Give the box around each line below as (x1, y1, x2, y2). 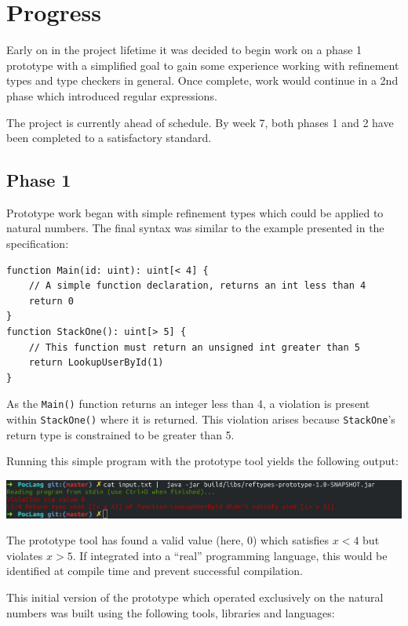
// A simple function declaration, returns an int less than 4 (28, 280, 366, 292)
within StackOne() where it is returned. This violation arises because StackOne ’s (6, 411, 395, 428)
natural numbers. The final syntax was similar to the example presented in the (6, 220, 384, 236)
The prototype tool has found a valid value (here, (6, 532, 244, 548)
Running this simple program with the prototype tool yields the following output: (6, 453, 399, 469)
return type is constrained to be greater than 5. (6, 426, 235, 442)
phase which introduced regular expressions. (6, 87, 217, 104)
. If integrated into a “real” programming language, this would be (72, 547, 388, 563)
